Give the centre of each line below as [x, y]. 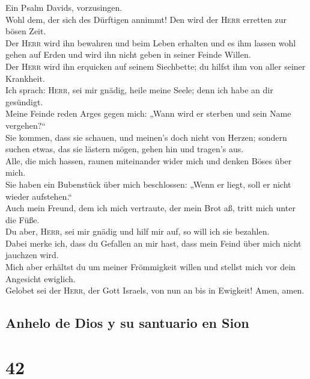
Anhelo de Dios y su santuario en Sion [127, 323]
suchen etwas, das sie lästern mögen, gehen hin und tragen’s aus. [125, 149]
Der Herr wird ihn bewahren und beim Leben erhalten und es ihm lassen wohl [151, 42]
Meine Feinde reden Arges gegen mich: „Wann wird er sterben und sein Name [148, 113]
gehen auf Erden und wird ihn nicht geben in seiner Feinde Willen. [128, 54]
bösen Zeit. [26, 31]
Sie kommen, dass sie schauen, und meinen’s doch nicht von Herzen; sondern [146, 137]
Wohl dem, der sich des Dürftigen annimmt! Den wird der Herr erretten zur [146, 19]
